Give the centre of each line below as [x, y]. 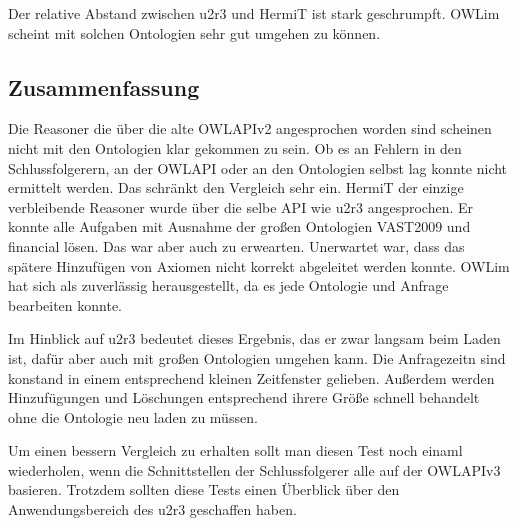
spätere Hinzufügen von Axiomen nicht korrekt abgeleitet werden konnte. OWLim [259, 265]
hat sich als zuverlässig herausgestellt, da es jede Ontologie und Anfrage [228, 285]
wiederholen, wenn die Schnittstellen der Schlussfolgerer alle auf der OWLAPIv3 [254, 469]
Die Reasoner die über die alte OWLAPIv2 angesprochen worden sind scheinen [250, 128]
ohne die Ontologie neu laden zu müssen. [133, 416]
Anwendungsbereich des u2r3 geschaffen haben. [152, 509]
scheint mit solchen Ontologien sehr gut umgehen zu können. [194, 32]
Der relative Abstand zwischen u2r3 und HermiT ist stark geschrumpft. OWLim [254, 13]
